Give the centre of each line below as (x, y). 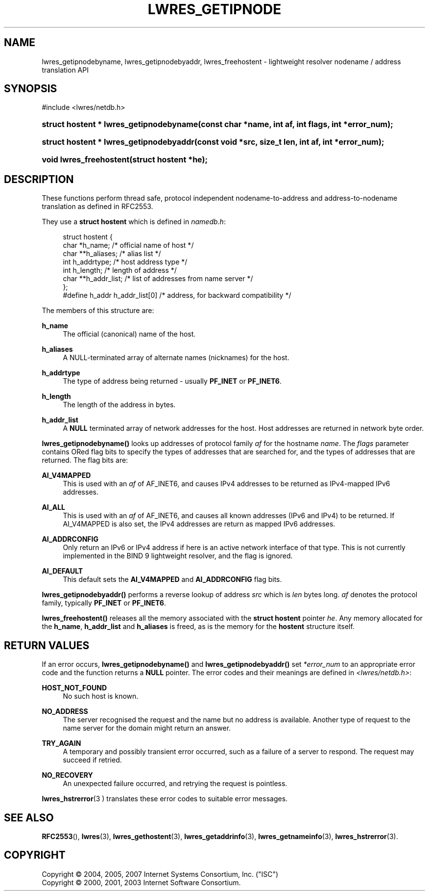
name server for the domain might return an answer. (147, 728)
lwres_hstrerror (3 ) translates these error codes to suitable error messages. (165, 799)
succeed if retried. (92, 760)
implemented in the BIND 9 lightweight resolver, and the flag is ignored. (178, 556)
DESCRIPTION (39, 179)
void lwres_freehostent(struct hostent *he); (125, 160)
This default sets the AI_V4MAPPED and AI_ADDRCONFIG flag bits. (172, 579)
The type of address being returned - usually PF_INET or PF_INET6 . (172, 381)
